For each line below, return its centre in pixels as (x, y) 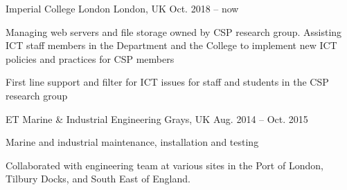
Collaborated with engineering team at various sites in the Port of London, (164, 165)
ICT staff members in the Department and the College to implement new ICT (171, 45)
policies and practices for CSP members (90, 58)
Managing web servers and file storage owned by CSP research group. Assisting (174, 31)
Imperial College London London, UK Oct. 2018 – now (122, 8)
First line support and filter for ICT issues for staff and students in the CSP (167, 82)
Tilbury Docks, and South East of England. (98, 179)
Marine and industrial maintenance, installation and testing (132, 142)
